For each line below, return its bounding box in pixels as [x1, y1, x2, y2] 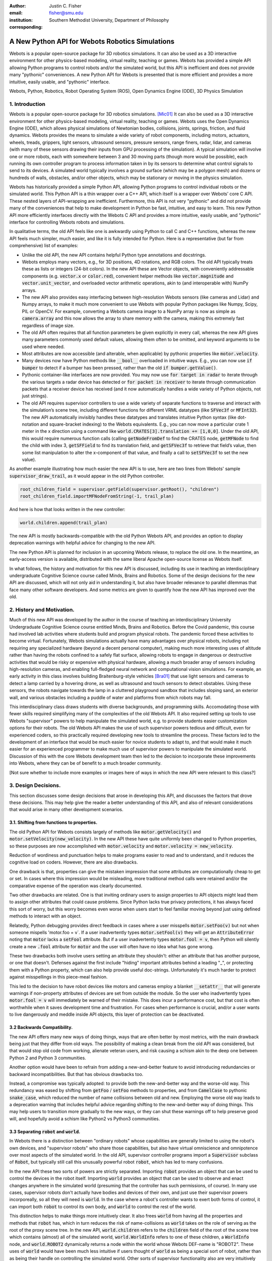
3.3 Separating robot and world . [9, 1128, 81, 1134]
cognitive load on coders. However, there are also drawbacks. [9, 859, 138, 865]
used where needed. [22, 343, 65, 350]
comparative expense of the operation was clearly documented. [9, 883, 143, 889]
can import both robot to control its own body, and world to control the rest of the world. [9, 1203, 196, 1210]
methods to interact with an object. [9, 913, 82, 919]
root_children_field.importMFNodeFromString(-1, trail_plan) [20, 493, 174, 499]
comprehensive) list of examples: [9, 243, 78, 249]
